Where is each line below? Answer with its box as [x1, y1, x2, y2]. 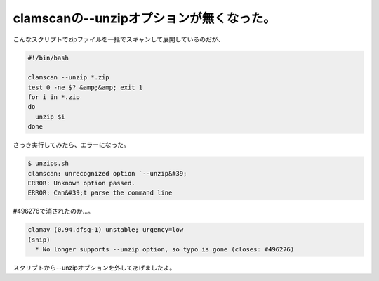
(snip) [27, 235, 51, 244]
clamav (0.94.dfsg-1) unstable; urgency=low [27, 226, 184, 234]
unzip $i [35, 112, 65, 121]
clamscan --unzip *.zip [27, 74, 110, 81]
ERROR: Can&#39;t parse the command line [27, 189, 173, 197]
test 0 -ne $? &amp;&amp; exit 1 [27, 83, 143, 91]
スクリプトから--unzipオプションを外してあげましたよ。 [13, 263, 176, 272]
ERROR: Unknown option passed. [27, 179, 136, 188]
